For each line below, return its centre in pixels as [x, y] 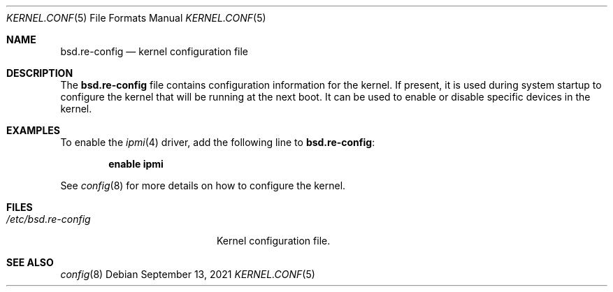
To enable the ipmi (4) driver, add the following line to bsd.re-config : [218, 142]
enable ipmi [136, 164]
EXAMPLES [33, 130]
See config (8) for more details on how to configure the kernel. [203, 185]
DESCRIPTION [40, 73]
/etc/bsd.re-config [49, 219]
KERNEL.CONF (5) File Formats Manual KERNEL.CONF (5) [136, 18]
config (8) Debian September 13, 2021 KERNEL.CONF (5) [188, 274]
